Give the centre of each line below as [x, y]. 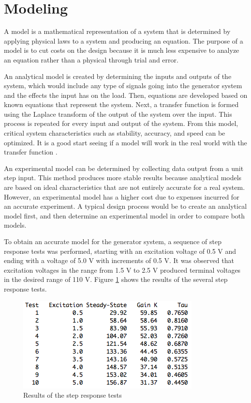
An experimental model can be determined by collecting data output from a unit [124, 168]
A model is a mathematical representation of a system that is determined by [117, 31]
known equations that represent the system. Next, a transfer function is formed [121, 104]
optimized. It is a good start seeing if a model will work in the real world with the [125, 142]
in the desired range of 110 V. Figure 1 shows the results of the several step [116, 279]
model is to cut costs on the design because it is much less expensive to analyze [122, 50]
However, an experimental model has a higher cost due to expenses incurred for [122, 196]
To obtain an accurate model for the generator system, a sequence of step [113, 241]
